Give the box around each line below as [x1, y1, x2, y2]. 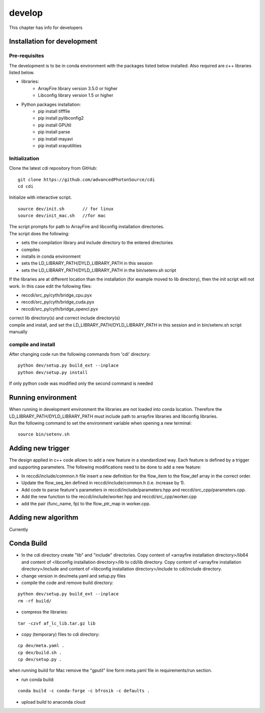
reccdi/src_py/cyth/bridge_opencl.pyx [21, 306, 98, 312]
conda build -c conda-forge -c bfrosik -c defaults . [18, 688, 150, 694]
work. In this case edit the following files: [9, 283, 92, 289]
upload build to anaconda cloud [21, 699, 85, 705]
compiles [21, 247, 40, 252]
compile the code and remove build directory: [21, 580, 114, 586]
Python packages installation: [21, 101, 81, 107]
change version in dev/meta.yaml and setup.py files [21, 573, 126, 579]
